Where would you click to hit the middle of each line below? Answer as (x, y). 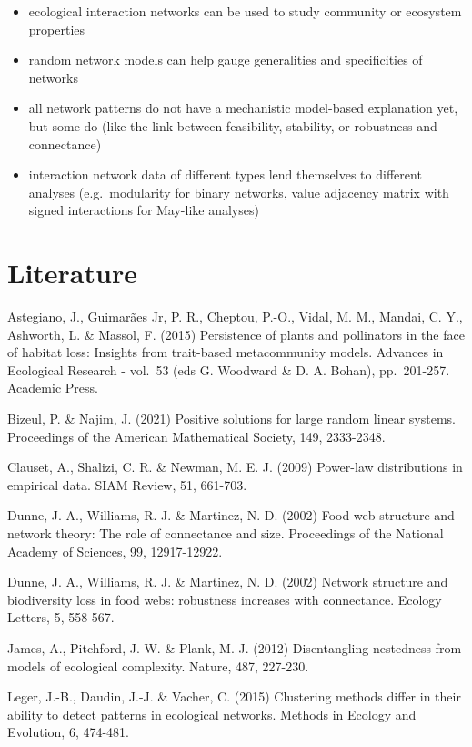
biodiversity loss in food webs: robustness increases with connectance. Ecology (225, 599)
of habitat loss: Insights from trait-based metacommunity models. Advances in (226, 352)
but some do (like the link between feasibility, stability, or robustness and (233, 125)
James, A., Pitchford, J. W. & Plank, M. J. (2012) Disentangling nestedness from (235, 647)
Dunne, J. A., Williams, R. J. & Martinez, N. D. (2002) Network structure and (228, 582)
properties (57, 29)
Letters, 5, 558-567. (61, 617)
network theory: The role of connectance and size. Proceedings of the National (226, 533)
